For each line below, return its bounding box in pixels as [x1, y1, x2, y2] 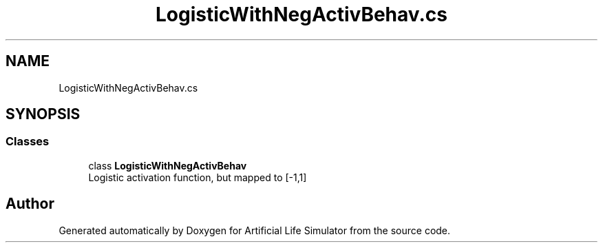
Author [6, 195, 54, 213]
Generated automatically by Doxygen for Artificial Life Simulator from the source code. [59, 224, 451, 236]
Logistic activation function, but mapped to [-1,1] [88, 171, 307, 183]
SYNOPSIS [6, 105, 81, 123]
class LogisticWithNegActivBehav [88, 159, 247, 172]
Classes [6, 134, 50, 149]
